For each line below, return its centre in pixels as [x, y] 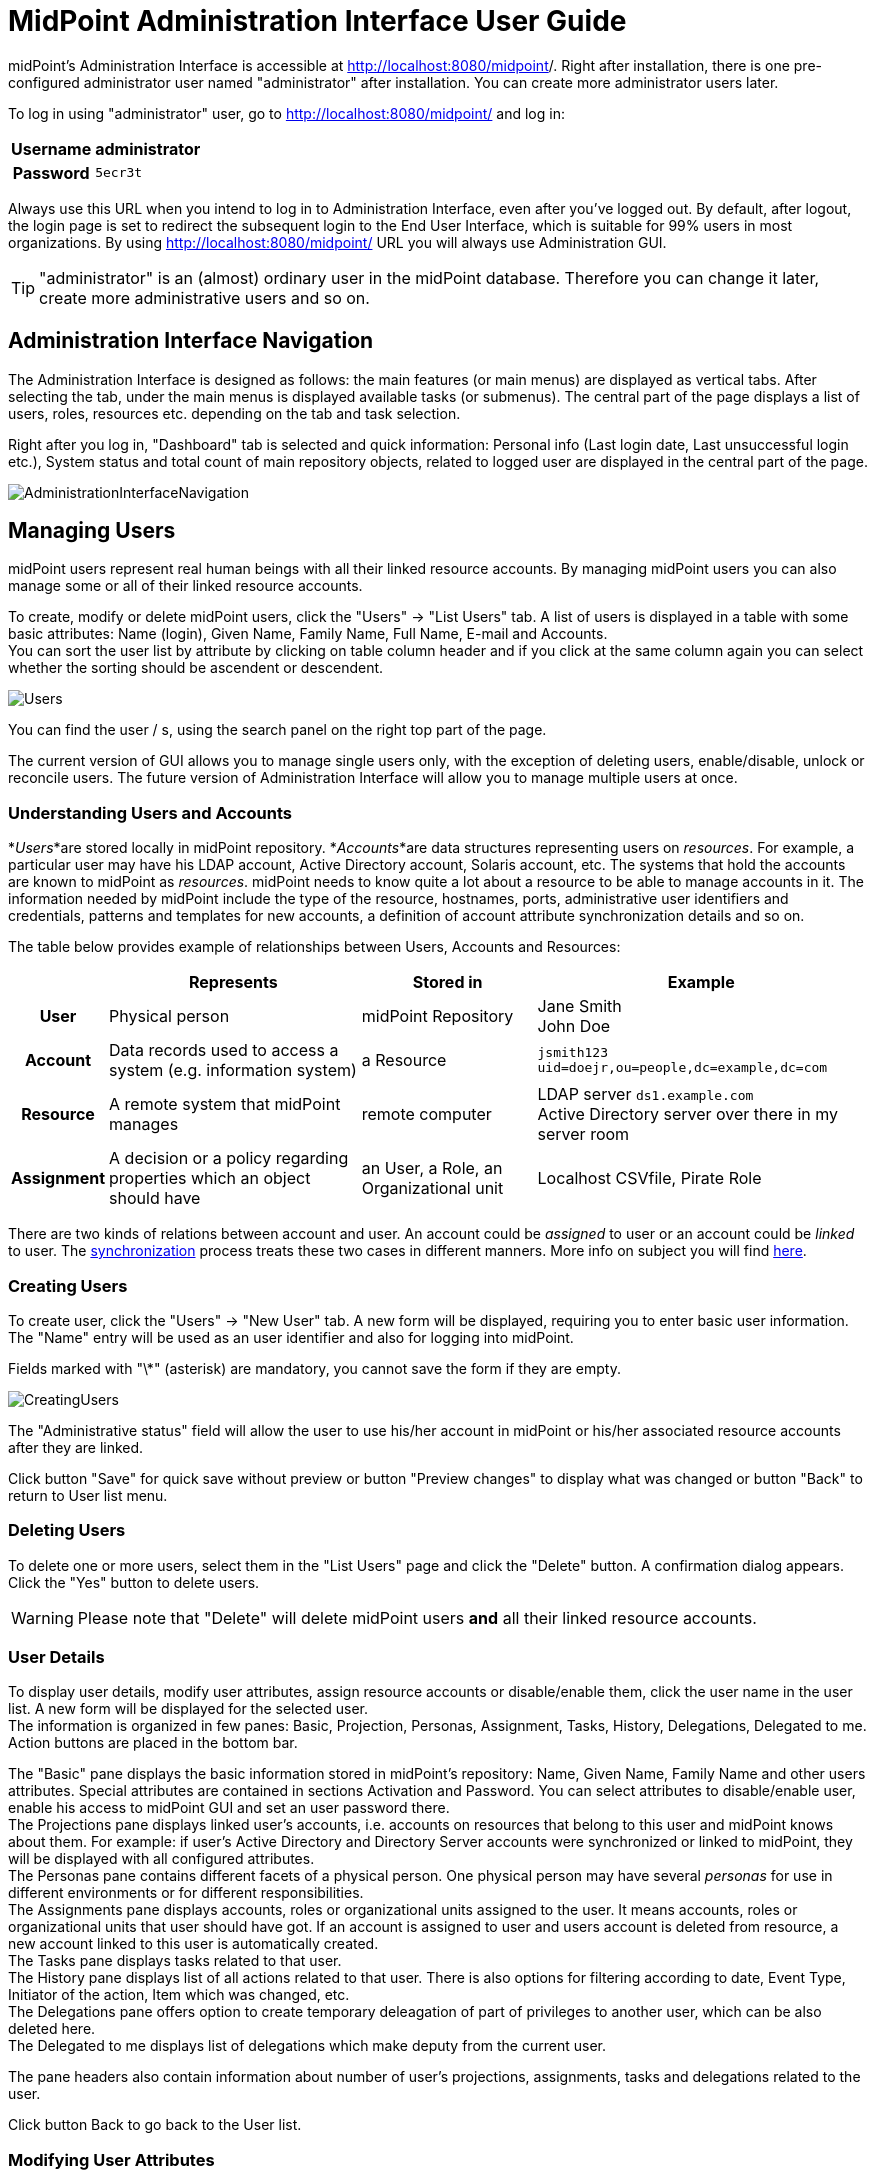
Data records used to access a [224, 1050]
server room [583, 1134]
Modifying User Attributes [111, 2159]
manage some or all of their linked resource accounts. [185, 586]
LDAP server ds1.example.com [645, 1094]
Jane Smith [579, 1006]
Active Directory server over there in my [688, 1114]
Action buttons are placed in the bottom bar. [153, 1743]
